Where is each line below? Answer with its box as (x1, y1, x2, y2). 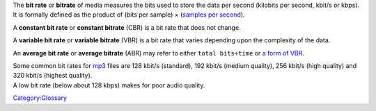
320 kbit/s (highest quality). (13, 71, 93, 80)
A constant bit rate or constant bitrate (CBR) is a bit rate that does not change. (13, 23, 241, 31)
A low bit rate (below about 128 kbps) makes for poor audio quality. (13, 80, 205, 89)
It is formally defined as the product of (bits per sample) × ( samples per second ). (13, 10, 245, 19)
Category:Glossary (13, 94, 68, 102)
